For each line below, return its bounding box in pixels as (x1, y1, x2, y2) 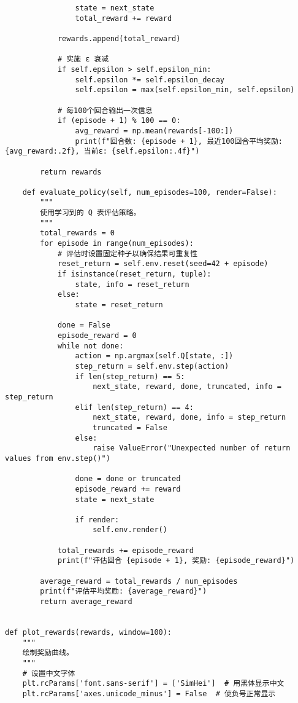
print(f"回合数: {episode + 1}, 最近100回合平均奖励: (75, 136, 283, 146)
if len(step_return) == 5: (75, 372, 185, 381)
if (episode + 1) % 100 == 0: (57, 116, 181, 125)
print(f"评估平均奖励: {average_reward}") (40, 587, 207, 596)
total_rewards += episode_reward (57, 546, 194, 555)
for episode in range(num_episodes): (40, 239, 194, 248)
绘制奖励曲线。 (22, 648, 74, 658)
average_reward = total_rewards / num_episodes (40, 576, 238, 586)
